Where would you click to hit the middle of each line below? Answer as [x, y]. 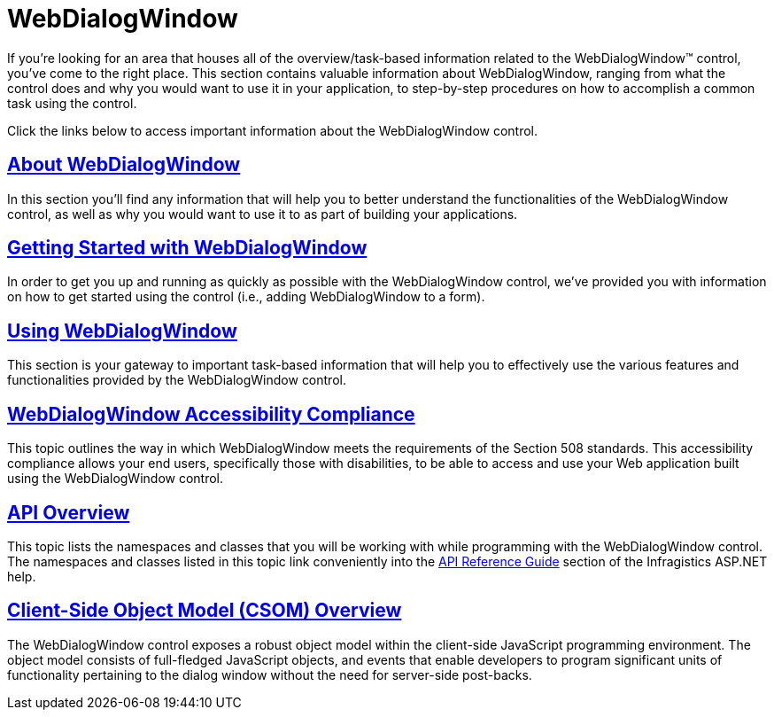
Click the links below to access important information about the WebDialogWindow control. [273, 130]
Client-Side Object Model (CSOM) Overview [205, 611]
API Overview [69, 512]
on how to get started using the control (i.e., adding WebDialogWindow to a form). [246, 297]
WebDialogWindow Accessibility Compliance [211, 414]
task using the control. [72, 103]
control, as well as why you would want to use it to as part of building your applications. [263, 214]
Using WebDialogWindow [122, 331]
